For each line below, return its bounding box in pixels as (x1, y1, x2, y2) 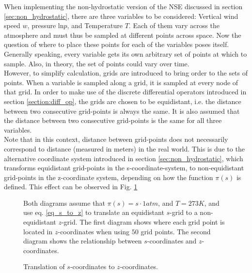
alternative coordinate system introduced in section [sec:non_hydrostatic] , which (4, 153, 243, 163)
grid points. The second (141, 226, 211, 236)
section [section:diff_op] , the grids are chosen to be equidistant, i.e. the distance (4, 96, 241, 106)
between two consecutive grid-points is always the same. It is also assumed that (4, 106, 240, 116)
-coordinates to (70, 261, 115, 272)
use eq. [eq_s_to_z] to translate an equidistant (23, 207, 164, 217)
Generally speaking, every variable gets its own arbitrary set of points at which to (4, 48, 247, 59)
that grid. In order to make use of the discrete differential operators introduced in (4, 87, 247, 97)
